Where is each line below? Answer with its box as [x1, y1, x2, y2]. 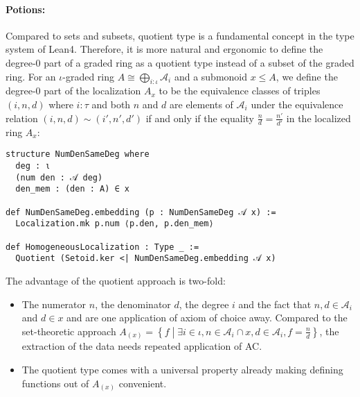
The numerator [21, 296, 87, 311]
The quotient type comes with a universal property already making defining [21, 362, 343, 376]
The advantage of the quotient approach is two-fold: [6, 273, 226, 288]
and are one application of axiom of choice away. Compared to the [66, 310, 348, 325]
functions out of [21, 375, 89, 390]
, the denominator [95, 296, 171, 311]
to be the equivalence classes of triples [159, 83, 321, 98]
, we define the [276, 69, 338, 83]
